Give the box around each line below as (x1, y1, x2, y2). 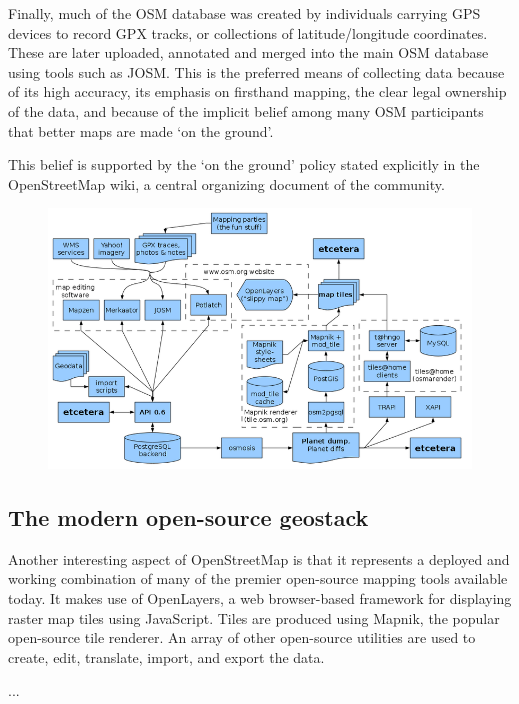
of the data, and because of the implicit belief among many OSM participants (8, 100, 484, 121)
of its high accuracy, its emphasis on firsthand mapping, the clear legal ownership (8, 81, 507, 102)
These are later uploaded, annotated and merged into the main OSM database (8, 42, 489, 63)
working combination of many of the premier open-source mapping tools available (8, 568, 508, 589)
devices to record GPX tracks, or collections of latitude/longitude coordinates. (8, 22, 488, 43)
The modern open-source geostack (8, 502, 369, 533)
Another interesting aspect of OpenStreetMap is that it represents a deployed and (8, 548, 510, 569)
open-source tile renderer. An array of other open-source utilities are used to (8, 627, 476, 648)
